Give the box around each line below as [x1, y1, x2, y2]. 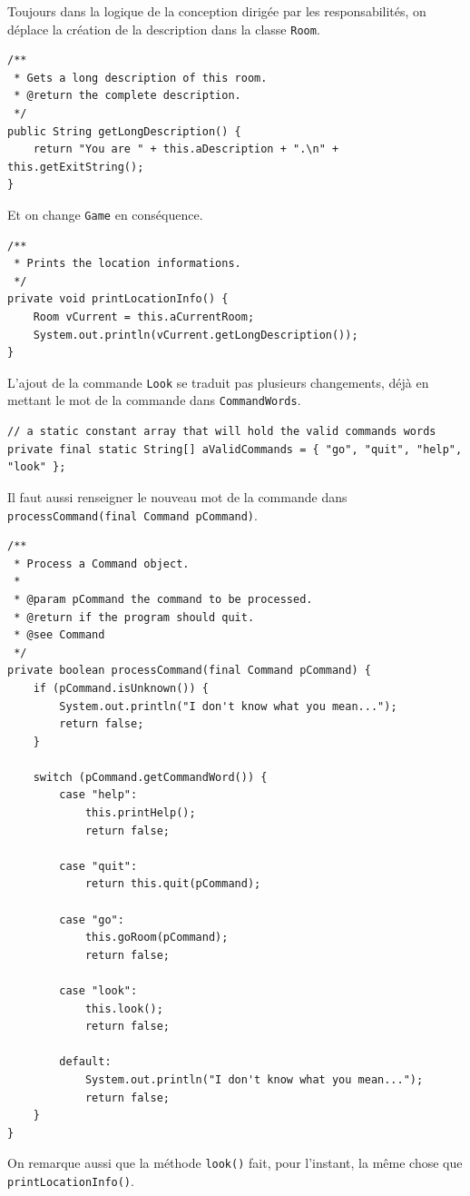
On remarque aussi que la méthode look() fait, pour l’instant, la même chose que [7, 1153, 463, 1172]
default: [59, 1055, 112, 1069]
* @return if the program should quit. [14, 610, 255, 624]
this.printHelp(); [84, 806, 196, 820]
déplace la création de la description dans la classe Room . [7, 19, 320, 38]
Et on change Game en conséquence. [7, 205, 203, 223]
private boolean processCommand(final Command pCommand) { [7, 664, 371, 677]
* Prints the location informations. [14, 257, 241, 271]
